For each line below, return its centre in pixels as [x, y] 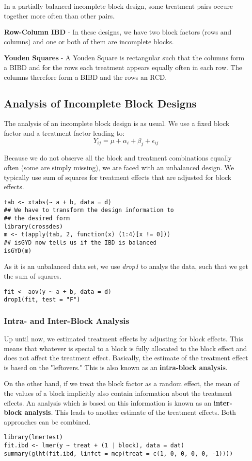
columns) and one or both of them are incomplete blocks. [89, 41]
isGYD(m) [18, 251]
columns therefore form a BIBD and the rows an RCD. [86, 77]
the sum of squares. [33, 275]
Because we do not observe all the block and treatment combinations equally [118, 158]
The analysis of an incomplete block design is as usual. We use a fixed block [117, 123]
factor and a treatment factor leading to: [64, 133]
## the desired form [37, 219]
